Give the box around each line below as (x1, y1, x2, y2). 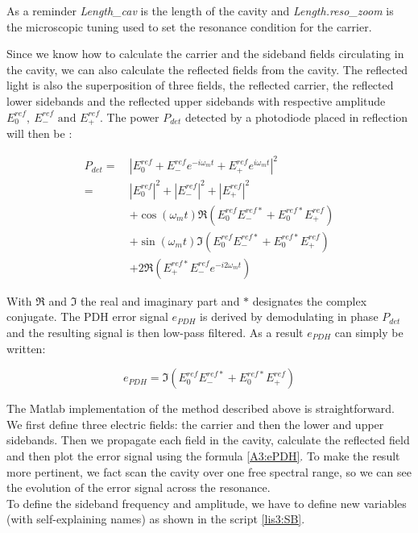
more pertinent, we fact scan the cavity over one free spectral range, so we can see (6, 463, 412, 480)
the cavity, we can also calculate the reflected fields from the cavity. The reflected (6, 60, 408, 77)
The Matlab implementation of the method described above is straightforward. (6, 400, 395, 417)
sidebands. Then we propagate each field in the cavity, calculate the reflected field (6, 431, 410, 448)
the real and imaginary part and (81, 292, 240, 309)
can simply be (334, 323, 404, 340)
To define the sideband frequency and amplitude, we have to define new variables (6, 494, 407, 511)
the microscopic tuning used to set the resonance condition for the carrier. (6, 18, 372, 35)
